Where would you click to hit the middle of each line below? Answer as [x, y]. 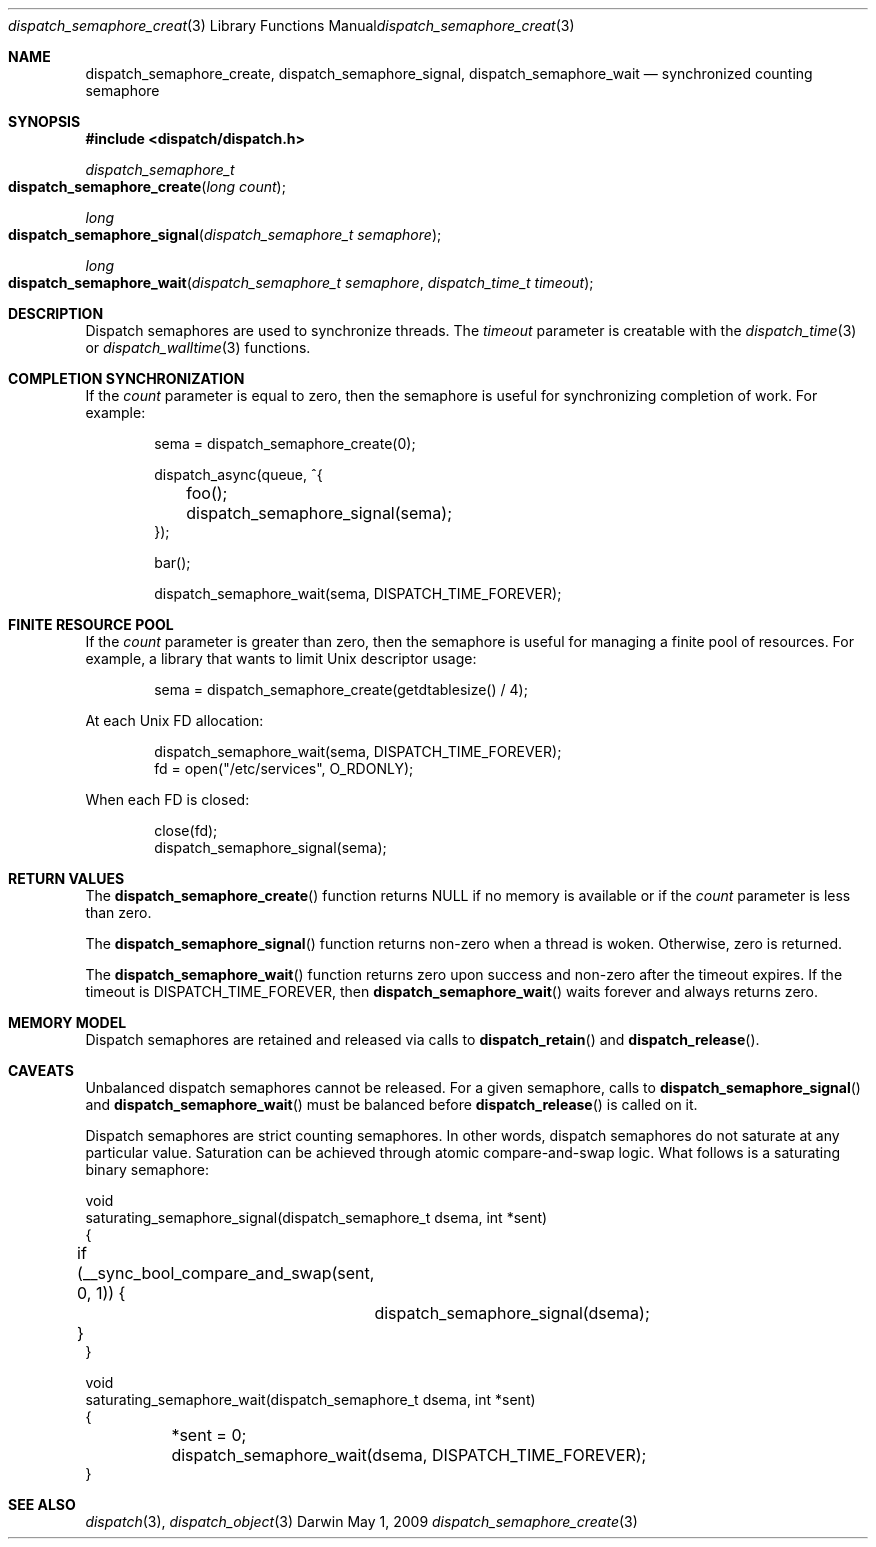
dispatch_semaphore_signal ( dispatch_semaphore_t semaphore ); [225, 234]
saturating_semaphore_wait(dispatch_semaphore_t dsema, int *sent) [310, 1399]
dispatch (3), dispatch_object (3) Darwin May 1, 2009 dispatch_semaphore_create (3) [361, 1521]
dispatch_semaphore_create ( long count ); [147, 186]
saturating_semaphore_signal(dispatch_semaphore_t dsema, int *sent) [316, 1217]
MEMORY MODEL [67, 1022]
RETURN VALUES [66, 878]
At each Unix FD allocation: [174, 720]
